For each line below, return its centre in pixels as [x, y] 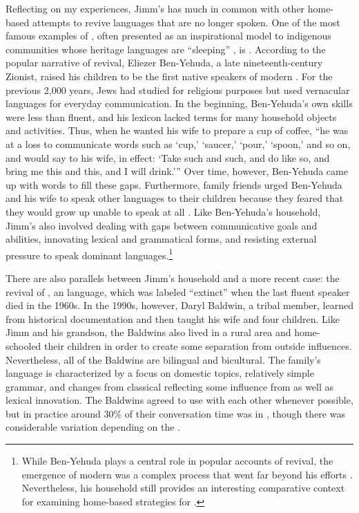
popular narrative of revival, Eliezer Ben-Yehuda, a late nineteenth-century [164, 63]
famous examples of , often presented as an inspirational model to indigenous [168, 36]
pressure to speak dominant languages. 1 [89, 254]
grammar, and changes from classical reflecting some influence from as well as [170, 386]
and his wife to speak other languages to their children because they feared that [175, 198]
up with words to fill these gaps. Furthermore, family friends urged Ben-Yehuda [174, 184]
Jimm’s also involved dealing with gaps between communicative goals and [162, 225]
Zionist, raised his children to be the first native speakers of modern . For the [169, 76]
